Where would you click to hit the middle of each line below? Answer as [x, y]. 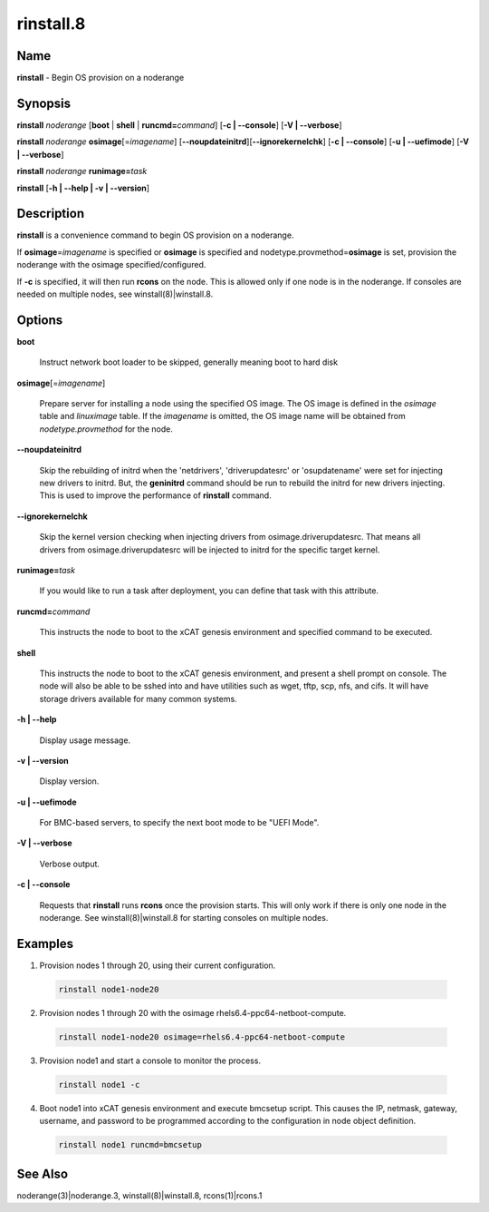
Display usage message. [85, 740]
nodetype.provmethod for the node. [106, 429]
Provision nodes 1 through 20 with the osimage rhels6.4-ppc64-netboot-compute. [193, 1012]
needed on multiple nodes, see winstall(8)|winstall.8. [115, 294]
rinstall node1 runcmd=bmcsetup [130, 1145]
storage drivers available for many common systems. [138, 699]
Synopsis [44, 103]
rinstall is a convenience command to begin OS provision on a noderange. [155, 235]
